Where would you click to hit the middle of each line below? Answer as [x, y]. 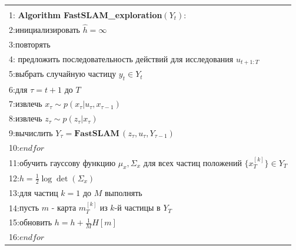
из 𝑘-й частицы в [130, 209]
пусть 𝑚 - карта [48, 209]
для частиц [39, 193]
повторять [33, 45]
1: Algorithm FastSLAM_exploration [86, 15]
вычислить [34, 134]
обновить [36, 223]
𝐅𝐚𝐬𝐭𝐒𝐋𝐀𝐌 [97, 134]
